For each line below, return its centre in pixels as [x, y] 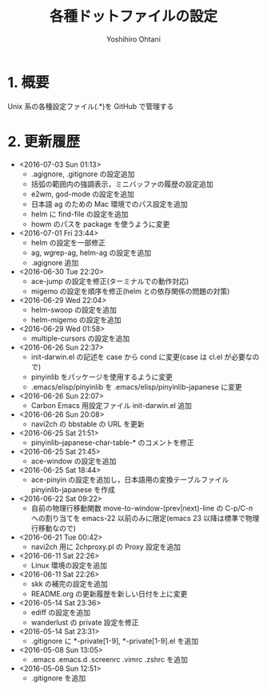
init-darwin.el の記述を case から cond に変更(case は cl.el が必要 [138, 357]
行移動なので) [54, 528]
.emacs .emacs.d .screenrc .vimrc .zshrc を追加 [110, 659]
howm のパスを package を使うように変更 [100, 224]
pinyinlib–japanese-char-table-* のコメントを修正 [113, 442]
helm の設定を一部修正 [68, 242]
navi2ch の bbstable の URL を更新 [88, 424]
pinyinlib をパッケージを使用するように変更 [102, 377]
